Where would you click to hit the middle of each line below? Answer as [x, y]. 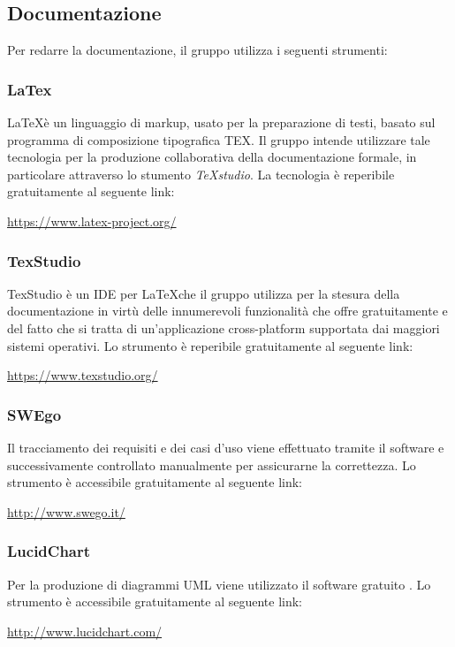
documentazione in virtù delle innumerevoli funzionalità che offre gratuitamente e [227, 311]
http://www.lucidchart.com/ [85, 631]
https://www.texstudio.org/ [83, 375]
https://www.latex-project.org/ [92, 221]
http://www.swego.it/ [66, 511]
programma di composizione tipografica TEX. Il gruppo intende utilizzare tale [219, 139]
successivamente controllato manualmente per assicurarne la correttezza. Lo [212, 464]
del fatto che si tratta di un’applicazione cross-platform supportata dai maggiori [224, 327]
